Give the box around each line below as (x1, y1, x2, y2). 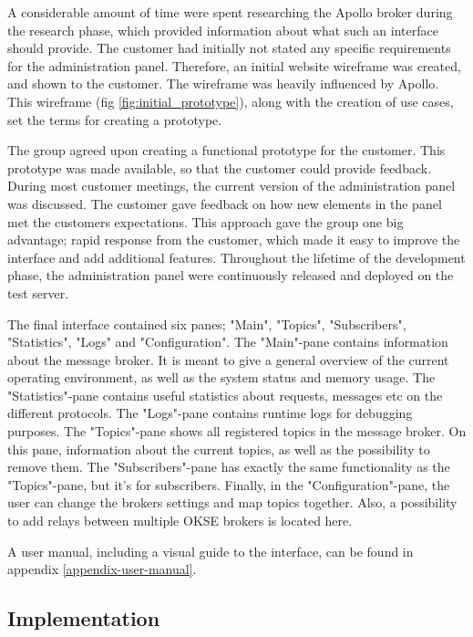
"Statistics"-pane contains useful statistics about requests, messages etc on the (7, 385, 443, 404)
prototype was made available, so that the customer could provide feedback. (7, 158, 432, 177)
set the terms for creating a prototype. (7, 110, 222, 129)
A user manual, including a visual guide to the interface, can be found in (7, 541, 414, 560)
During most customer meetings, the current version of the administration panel (7, 176, 456, 195)
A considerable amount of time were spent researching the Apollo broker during (7, 3, 453, 21)
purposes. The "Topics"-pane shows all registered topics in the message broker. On (7, 422, 467, 441)
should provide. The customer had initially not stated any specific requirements (7, 38, 451, 57)
